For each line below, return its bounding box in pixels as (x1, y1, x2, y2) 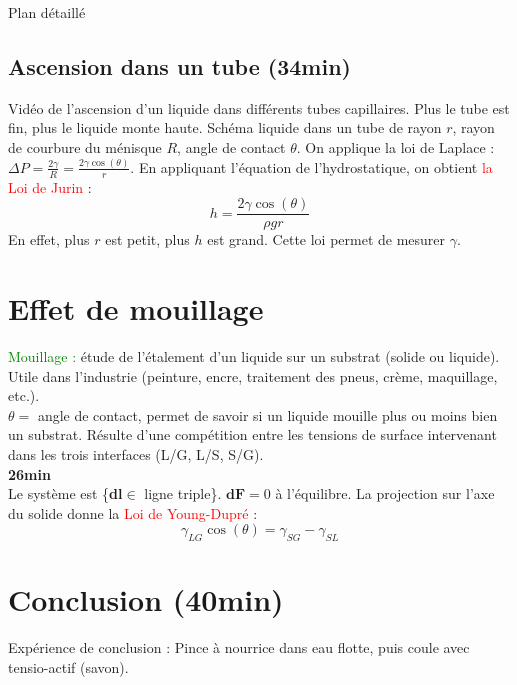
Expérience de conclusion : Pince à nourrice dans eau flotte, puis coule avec (8, 637, 470, 658)
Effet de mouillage (8, 288, 264, 329)
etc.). (8, 385, 40, 406)
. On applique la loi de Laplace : (296, 136, 495, 157)
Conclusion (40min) (8, 579, 284, 620)
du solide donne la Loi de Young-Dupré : (8, 502, 258, 523)
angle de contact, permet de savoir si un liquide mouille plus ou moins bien (37, 404, 498, 425)
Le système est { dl (8, 483, 123, 504)
